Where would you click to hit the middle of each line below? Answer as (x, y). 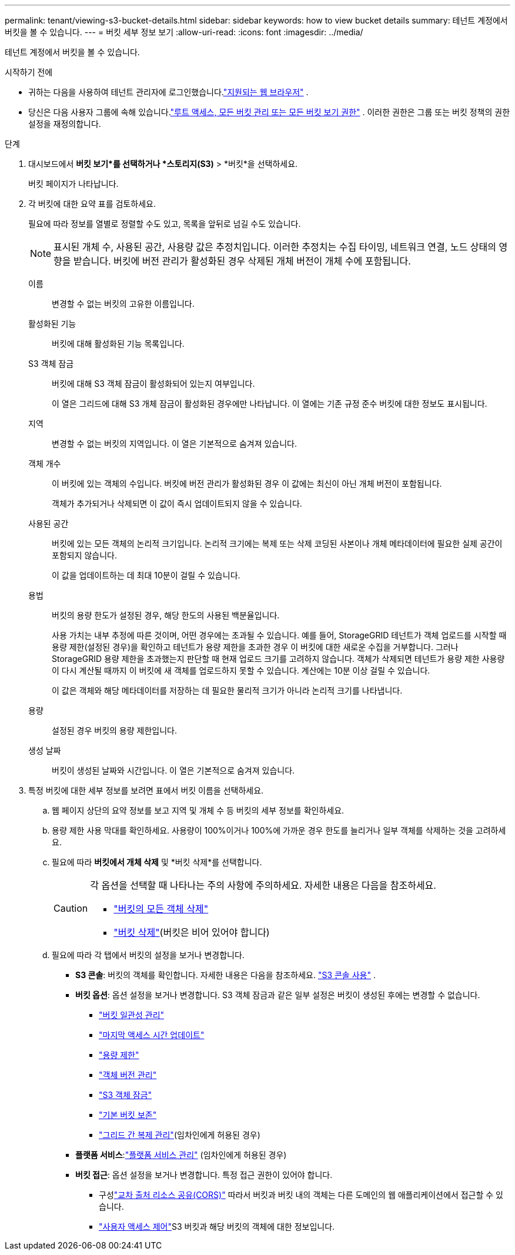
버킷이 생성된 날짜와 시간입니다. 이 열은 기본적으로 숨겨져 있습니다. (173, 770)
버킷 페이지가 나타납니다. (73, 184)
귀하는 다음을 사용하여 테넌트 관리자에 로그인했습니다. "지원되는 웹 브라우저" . (168, 92)
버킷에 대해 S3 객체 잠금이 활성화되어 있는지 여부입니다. (153, 384)
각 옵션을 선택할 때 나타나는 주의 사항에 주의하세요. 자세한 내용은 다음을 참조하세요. (263, 885)
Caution (71, 908)
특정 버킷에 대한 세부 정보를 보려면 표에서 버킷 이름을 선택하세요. (146, 790)
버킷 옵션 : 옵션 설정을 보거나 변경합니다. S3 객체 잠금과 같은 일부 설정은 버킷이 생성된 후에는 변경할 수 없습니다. (278, 995)
